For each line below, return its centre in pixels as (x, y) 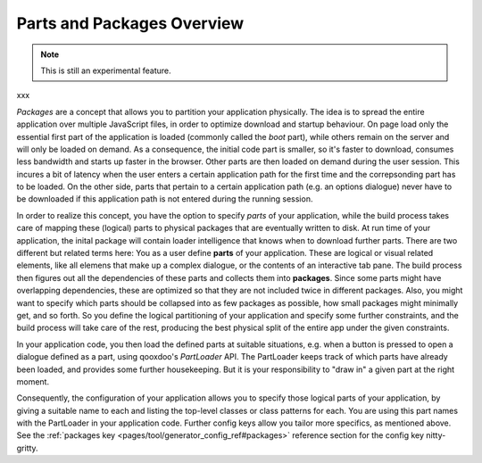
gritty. (28, 448)
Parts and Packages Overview (130, 23)
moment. (33, 381)
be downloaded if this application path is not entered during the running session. (165, 199)
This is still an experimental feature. (106, 70)
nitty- (436, 435)
